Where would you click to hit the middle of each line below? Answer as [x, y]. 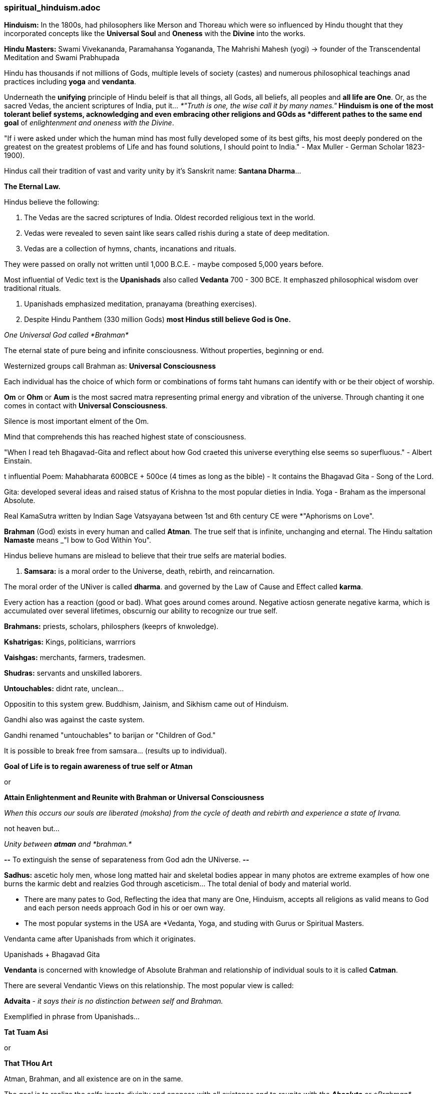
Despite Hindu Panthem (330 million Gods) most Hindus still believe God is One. [158, 320]
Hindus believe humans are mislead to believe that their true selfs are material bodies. [145, 556]
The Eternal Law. [32, 187]
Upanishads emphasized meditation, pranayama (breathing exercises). [140, 304]
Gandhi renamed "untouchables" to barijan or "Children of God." [110, 735]
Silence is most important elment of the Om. [77, 421]
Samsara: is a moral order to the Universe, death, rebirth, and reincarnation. [149, 571]
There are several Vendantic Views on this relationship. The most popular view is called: [149, 986]
